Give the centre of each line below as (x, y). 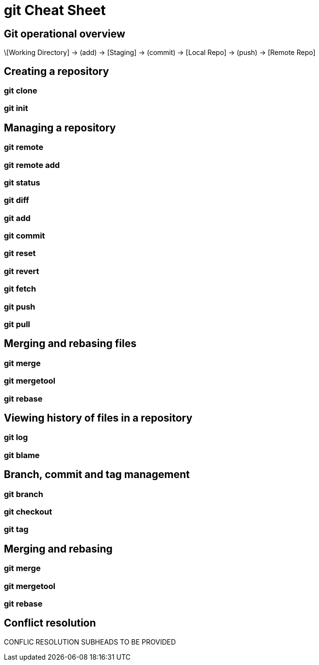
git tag (16, 529)
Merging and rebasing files (70, 344)
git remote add (32, 165)
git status (22, 182)
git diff (17, 200)
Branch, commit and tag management (97, 475)
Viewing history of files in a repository (98, 418)
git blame (22, 455)
